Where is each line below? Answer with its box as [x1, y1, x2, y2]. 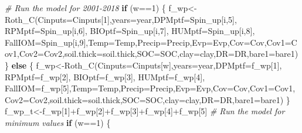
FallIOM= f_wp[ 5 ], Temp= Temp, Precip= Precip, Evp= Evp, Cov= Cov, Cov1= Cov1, [5, 82, 296, 94]
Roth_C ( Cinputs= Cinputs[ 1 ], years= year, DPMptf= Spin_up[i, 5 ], [5, 13, 237, 25]
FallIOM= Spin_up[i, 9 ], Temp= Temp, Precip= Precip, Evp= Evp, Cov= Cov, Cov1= [5, 36, 291, 48]
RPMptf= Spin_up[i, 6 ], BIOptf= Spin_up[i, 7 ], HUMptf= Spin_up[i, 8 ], [5, 25, 255, 37]
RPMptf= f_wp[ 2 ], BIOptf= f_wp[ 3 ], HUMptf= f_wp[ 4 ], [5, 70, 205, 83]
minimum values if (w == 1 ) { [5, 116, 111, 128]
